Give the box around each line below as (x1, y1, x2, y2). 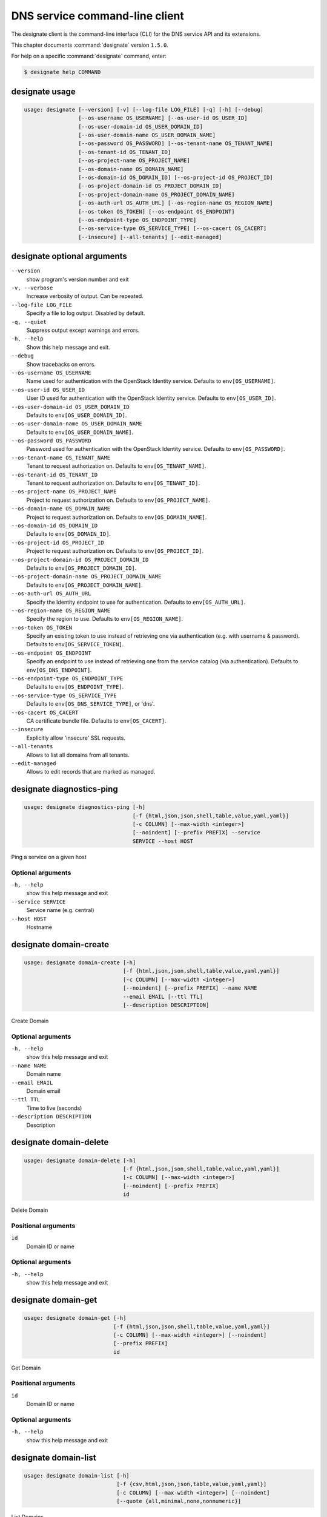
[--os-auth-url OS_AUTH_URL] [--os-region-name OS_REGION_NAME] (78, 200, 274, 206)
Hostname (26, 923, 53, 931)
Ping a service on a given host (11, 853, 87, 860)
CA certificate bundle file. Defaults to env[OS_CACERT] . (26, 717, 167, 725)
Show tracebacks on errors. (26, 360, 96, 368)
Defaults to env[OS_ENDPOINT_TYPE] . (26, 683, 124, 691)
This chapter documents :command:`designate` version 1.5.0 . (11, 41, 169, 49)
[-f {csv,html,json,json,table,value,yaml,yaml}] (116, 1481, 267, 1488)
